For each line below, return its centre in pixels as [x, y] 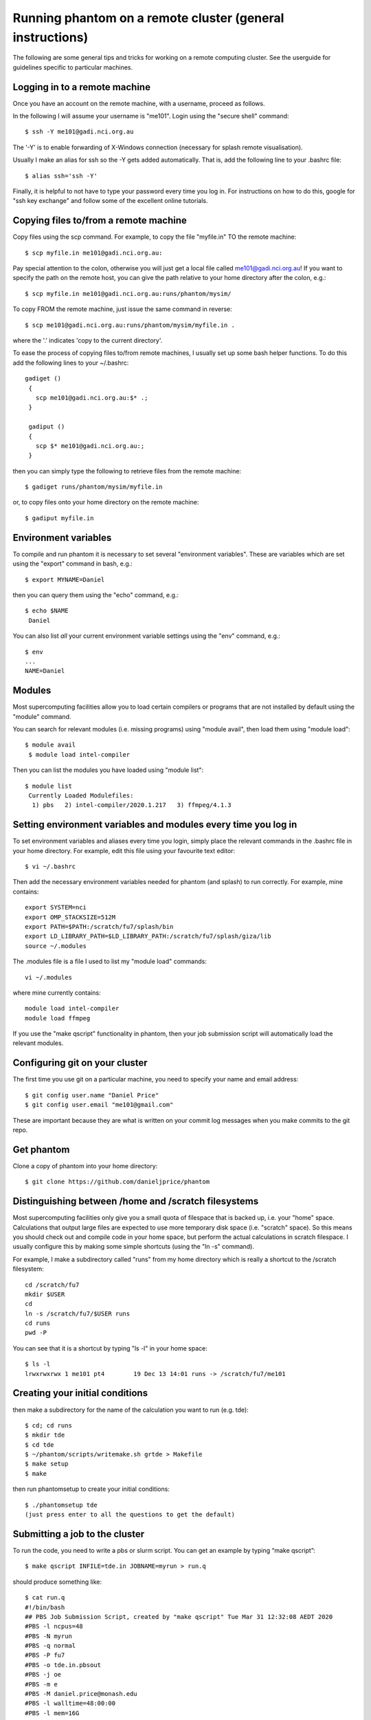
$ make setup [47, 1464]
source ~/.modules [56, 946]
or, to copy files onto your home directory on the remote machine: [106, 502]
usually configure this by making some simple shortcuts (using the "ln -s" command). [133, 1247]
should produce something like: [57, 1582]
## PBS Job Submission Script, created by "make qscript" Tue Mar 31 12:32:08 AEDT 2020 [179, 1616]
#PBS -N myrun [48, 1636]
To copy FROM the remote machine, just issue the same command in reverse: [123, 309]
